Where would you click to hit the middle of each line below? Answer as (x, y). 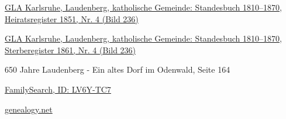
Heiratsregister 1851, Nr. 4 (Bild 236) (72, 18)
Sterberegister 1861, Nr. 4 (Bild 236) (70, 50)
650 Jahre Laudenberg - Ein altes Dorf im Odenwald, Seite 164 (118, 69)
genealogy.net (29, 109)
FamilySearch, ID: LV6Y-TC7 (58, 89)
